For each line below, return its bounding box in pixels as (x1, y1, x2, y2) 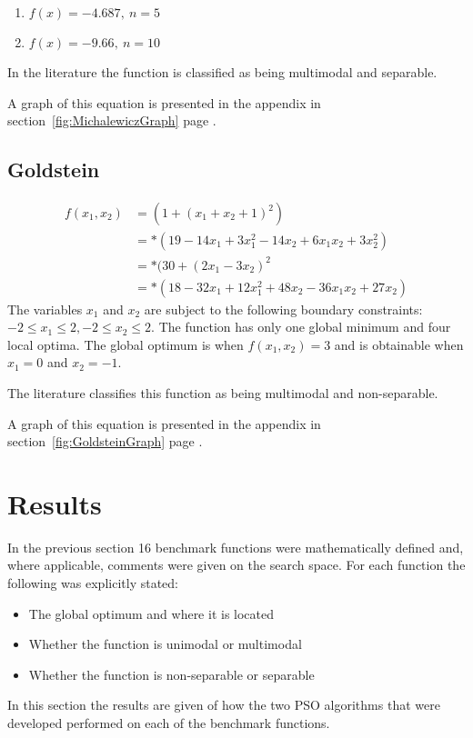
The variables (7, 299, 83, 318)
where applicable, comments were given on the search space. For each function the (7, 555, 466, 574)
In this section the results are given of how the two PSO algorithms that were (7, 695, 440, 714)
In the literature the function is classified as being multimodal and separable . (7, 63, 438, 81)
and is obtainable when (334, 334, 464, 354)
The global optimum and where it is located (28, 603, 275, 623)
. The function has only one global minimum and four (151, 317, 451, 336)
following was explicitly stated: (7, 573, 178, 593)
